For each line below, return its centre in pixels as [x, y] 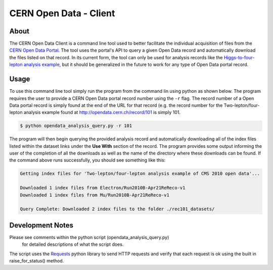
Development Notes [41, 225]
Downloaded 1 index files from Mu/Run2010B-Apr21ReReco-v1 [95, 195]
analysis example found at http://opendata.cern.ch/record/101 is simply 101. [102, 112]
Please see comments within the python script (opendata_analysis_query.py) [89, 237]
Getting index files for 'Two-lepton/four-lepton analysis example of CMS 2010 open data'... [140, 174]
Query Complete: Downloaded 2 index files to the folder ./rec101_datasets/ [117, 209]
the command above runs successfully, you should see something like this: [87, 160]
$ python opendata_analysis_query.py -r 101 [76, 126]
